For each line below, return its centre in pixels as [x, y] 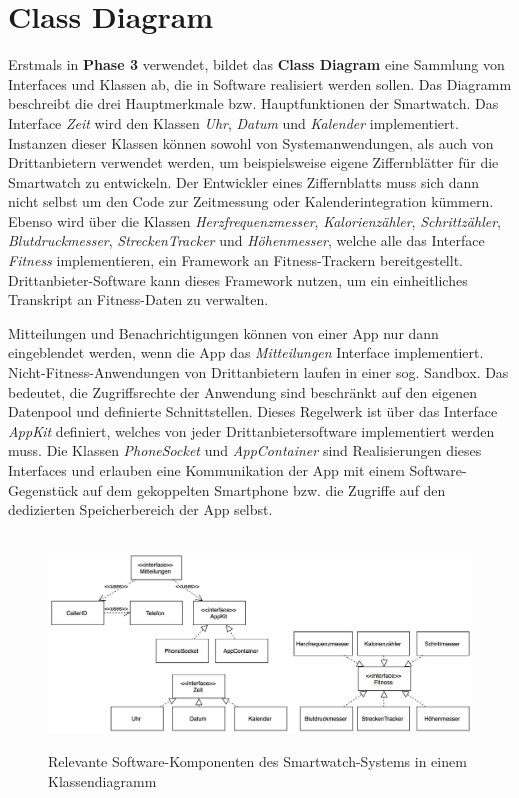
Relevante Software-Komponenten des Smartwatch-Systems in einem [257, 761]
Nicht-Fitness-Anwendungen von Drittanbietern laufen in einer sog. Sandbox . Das [258, 372]
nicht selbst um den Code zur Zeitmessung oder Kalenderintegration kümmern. [251, 201]
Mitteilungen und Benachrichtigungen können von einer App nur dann [223, 332]
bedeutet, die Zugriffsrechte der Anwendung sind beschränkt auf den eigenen [243, 391]
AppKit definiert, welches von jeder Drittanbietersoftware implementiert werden [251, 430]
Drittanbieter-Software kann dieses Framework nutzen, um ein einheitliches [238, 279]
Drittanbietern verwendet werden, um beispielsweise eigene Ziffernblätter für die [253, 162]
